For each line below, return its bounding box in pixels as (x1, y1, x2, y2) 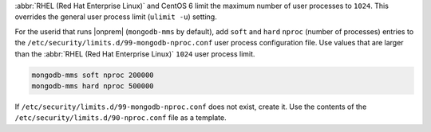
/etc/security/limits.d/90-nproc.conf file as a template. (14, 113, 227, 122)
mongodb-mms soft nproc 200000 (31, 70, 155, 80)
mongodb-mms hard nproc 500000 (31, 81, 155, 91)
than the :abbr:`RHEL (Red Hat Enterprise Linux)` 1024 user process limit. (14, 49, 255, 59)
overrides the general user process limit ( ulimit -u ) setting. (14, 12, 217, 21)
